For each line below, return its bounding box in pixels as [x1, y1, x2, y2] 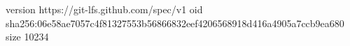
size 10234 [6, 29, 49, 44]
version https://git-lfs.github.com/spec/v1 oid [6, 2, 203, 16]
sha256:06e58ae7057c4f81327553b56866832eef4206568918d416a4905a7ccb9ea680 [6, 15, 344, 30]
